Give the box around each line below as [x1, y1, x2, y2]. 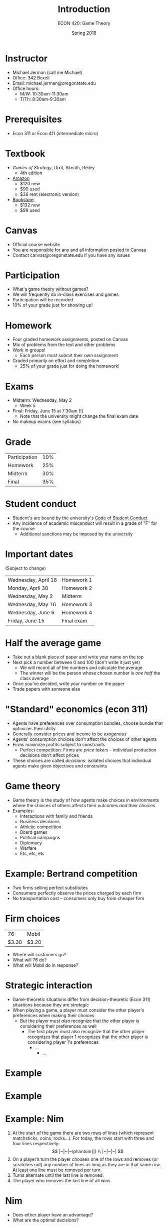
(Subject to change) [5, 565, 46, 571]
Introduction [57, 4, 110, 15]
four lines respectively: [12, 1141, 60, 1147]
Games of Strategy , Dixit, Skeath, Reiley [12, 164, 95, 170]
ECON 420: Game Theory [57, 20, 111, 26]
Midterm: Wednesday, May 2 [12, 397, 72, 403]
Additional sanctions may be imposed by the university [19, 531, 133, 537]
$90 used [19, 186, 40, 192]
